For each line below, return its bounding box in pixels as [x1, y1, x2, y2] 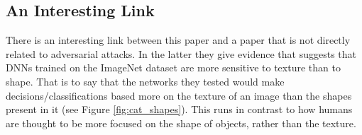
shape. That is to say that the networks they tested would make [6, 74, 285, 88]
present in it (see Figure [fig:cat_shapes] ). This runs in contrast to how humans [6, 102, 353, 117]
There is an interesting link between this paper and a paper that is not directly [6, 33, 351, 47]
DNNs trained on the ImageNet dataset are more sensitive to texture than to [6, 60, 341, 75]
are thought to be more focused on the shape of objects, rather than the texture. [6, 115, 356, 130]
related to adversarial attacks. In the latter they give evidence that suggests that [6, 46, 357, 61]
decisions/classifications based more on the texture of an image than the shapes [6, 88, 352, 102]
